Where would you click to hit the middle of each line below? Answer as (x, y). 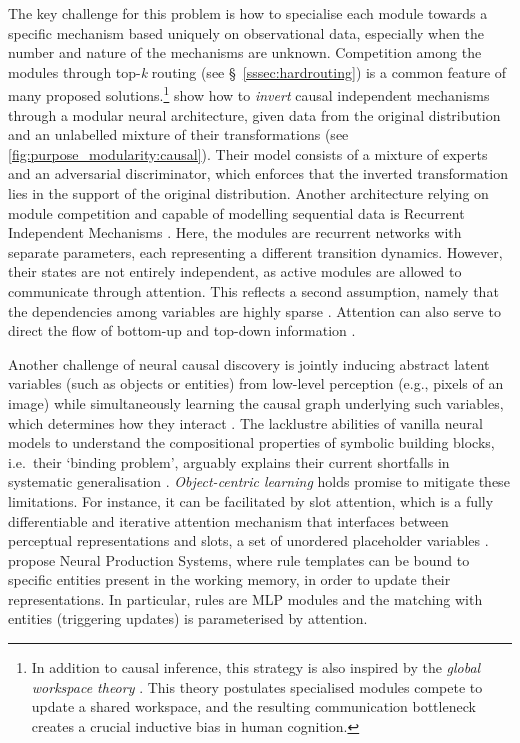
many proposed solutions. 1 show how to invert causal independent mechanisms (249, 94)
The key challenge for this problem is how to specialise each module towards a (248, 13)
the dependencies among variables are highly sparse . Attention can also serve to (254, 310)
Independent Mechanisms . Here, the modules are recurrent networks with (235, 232)
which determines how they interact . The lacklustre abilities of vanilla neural (245, 422)
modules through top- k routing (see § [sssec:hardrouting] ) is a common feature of (257, 71)
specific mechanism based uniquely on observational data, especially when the (246, 32)
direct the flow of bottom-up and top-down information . (182, 330)
